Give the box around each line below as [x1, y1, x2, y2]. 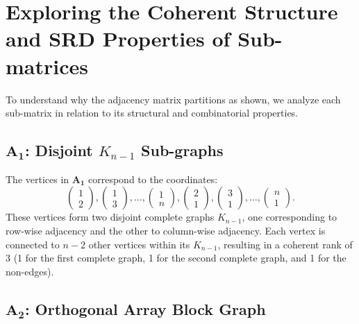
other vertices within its [88, 237, 190, 251]
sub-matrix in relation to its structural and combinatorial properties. [6, 105, 299, 120]
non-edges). [6, 264, 54, 278]
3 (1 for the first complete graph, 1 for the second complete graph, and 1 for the [6, 250, 347, 265]
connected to [6, 237, 60, 251]
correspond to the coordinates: [88, 171, 218, 186]
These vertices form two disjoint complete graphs [6, 210, 215, 224]
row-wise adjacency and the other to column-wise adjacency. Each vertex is [6, 223, 326, 238]
